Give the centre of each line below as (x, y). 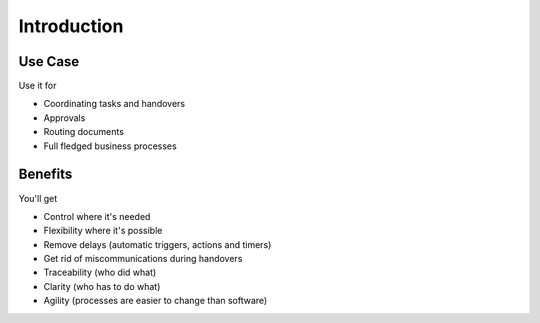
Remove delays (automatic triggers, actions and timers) (157, 244)
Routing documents (84, 132)
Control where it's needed (97, 216)
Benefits (45, 174)
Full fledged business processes (110, 146)
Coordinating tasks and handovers (114, 104)
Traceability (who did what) (100, 272)
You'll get (38, 198)
